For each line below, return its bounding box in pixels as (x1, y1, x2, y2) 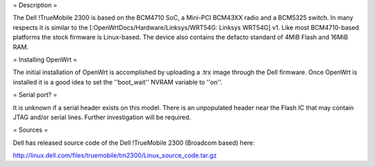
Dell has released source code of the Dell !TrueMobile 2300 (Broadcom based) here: (12, 139, 255, 147)
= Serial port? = (12, 91, 58, 99)
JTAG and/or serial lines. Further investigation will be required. (12, 113, 191, 121)
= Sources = (12, 125, 49, 134)
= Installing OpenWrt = (12, 55, 78, 64)
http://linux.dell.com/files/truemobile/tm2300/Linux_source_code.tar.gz (12, 151, 217, 159)
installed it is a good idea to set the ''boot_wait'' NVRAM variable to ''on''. (12, 78, 223, 86)
